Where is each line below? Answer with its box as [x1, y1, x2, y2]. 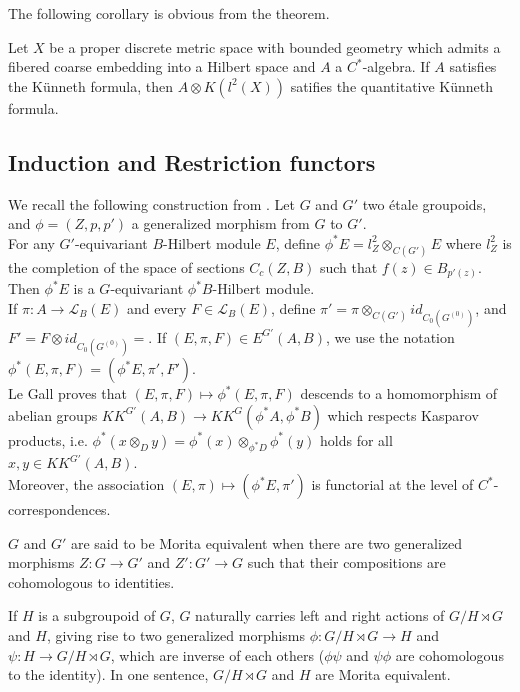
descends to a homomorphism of [300, 383, 498, 404]
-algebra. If [362, 56, 430, 77]
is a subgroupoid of [38, 605, 156, 626]
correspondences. [8, 499, 111, 520]
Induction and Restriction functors [8, 146, 376, 177]
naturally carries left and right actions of [195, 605, 445, 626]
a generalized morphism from [131, 213, 310, 234]
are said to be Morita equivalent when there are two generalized [70, 532, 463, 553]
